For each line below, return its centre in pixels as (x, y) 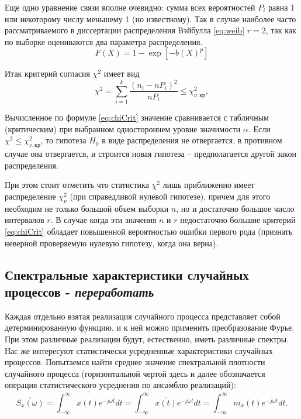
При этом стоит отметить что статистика (77, 185)
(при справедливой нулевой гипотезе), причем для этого (170, 196)
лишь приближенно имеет (209, 185)
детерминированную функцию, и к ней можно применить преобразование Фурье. (150, 327)
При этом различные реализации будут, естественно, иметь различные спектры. (147, 339)
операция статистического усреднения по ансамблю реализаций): (120, 385)
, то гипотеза (63, 140)
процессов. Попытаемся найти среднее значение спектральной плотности (135, 362)
